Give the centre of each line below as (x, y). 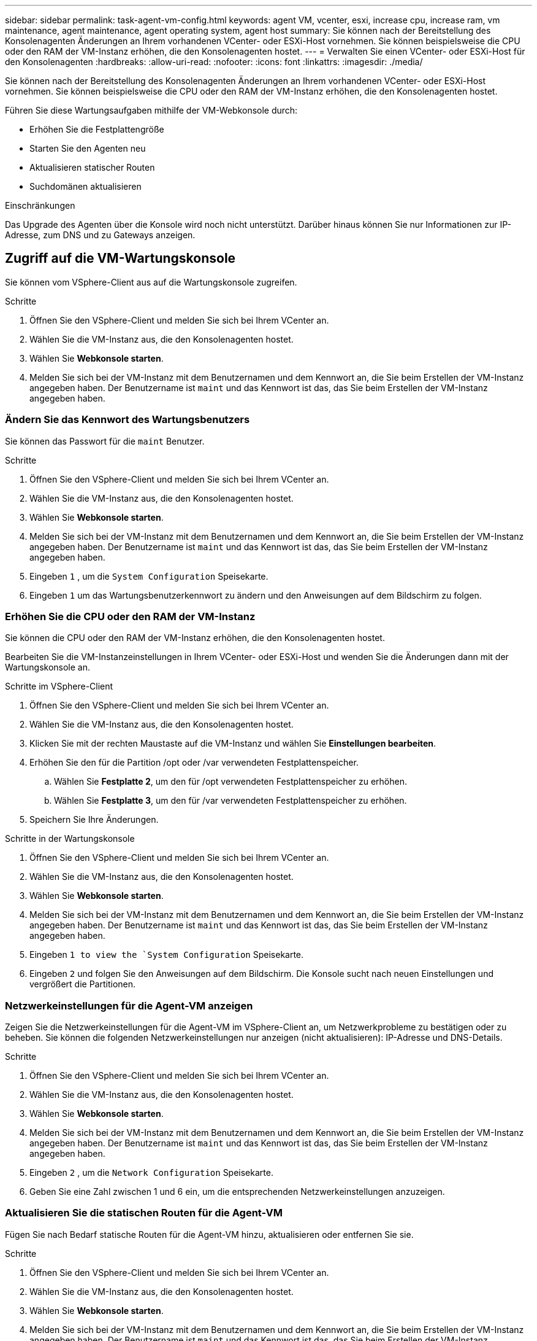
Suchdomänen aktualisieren (86, 186)
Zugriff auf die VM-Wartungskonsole (120, 258)
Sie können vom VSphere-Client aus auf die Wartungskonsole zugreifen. (151, 282)
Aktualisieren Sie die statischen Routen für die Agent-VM (144, 1213)
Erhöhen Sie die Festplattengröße (97, 129)
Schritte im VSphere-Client (59, 686)
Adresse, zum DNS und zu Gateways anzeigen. (100, 235)
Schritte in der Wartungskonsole (70, 839)
